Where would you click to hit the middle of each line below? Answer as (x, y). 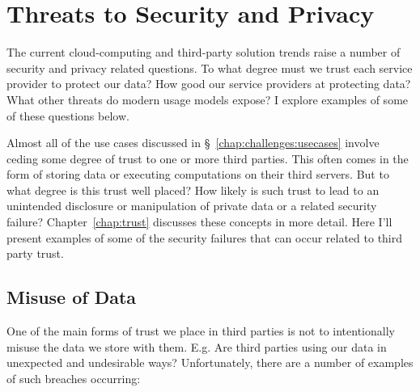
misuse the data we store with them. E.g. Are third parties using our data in (197, 346)
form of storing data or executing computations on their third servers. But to (198, 174)
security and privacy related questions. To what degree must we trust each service (210, 67)
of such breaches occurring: (74, 378)
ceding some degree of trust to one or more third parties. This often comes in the (208, 158)
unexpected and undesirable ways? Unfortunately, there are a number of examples (210, 362)
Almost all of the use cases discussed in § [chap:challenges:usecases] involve (193, 143)
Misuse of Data (72, 297)
